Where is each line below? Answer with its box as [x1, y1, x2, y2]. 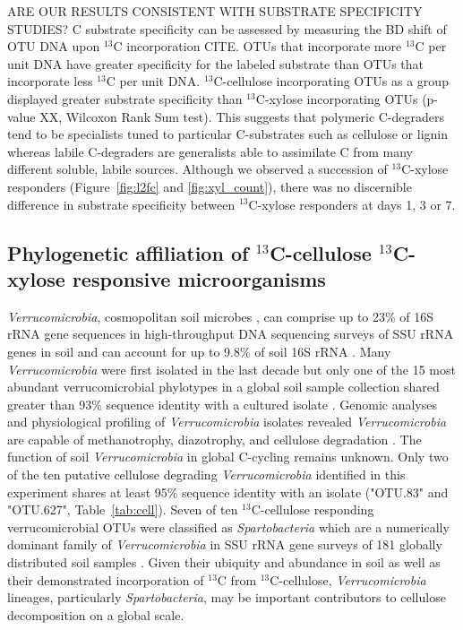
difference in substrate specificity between [7, 194, 236, 213]
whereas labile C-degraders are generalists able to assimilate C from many [7, 142, 413, 160]
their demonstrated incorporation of [7, 570, 204, 589]
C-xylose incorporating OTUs [255, 89, 418, 108]
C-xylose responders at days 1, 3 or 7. [248, 194, 456, 213]
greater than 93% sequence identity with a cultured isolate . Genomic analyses [7, 394, 437, 413]
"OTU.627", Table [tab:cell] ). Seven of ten [7, 500, 238, 519]
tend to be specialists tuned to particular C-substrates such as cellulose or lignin [7, 125, 448, 143]
